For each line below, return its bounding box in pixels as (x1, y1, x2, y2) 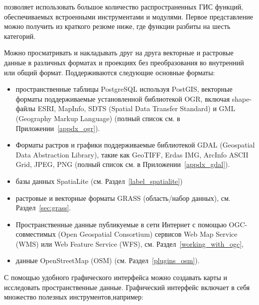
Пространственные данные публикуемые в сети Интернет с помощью (15, 219, 227, 229)
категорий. (4, 30, 36, 41)
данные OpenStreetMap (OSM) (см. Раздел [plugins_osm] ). (15, 255, 200, 266)
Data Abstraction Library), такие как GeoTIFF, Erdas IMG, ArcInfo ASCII (15, 149, 249, 159)
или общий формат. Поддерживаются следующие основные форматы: (4, 67, 215, 77)
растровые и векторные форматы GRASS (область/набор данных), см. (15, 192, 231, 203)
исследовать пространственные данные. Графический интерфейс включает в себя (4, 282, 250, 292)
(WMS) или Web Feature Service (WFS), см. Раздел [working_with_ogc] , (15, 238, 244, 249)
